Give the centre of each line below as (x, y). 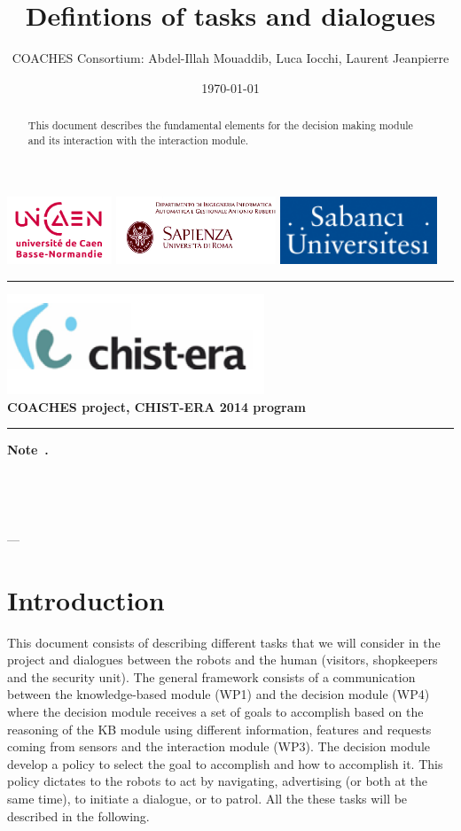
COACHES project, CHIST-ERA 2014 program (156, 406)
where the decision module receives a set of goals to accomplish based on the (215, 712)
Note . (28, 450)
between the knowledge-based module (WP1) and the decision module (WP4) (219, 694)
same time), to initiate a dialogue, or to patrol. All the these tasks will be (207, 798)
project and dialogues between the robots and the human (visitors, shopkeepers (223, 660)
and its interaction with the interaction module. (138, 140)
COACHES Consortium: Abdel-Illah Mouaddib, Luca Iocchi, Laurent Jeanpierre (230, 58)
